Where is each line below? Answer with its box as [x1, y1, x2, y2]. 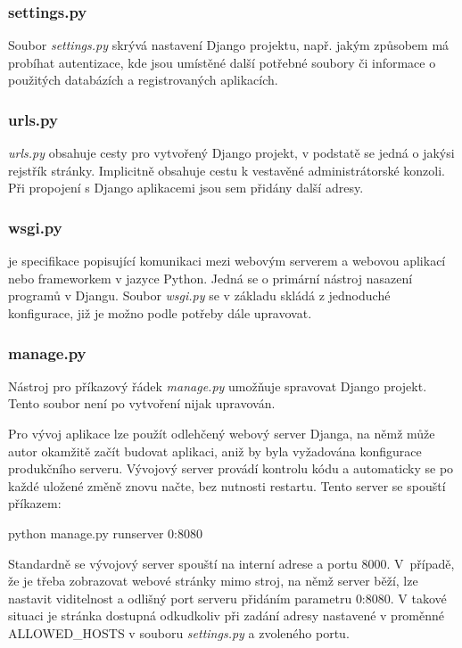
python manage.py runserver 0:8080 [8, 523, 202, 542]
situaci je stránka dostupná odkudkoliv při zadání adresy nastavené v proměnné [8, 606, 445, 625]
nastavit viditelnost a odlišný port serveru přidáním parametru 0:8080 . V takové [8, 588, 447, 607]
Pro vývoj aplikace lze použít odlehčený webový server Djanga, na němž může [8, 424, 435, 442]
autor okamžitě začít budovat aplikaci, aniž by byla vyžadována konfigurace [8, 441, 422, 460]
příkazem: [8, 494, 62, 513]
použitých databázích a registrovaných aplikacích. [8, 70, 278, 89]
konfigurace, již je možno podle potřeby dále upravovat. [8, 304, 312, 322]
